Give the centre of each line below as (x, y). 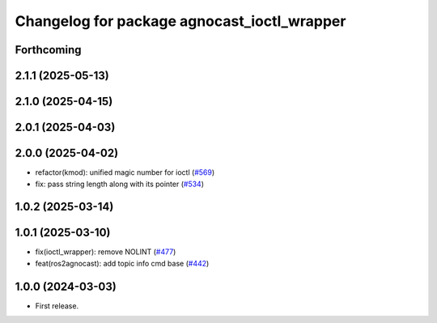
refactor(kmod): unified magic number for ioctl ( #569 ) (125, 172)
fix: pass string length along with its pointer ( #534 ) (120, 184)
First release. (57, 306)
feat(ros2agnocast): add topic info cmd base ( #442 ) (122, 263)
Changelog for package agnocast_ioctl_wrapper (180, 21)
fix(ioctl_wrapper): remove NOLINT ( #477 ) (106, 252)
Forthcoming (48, 50)
